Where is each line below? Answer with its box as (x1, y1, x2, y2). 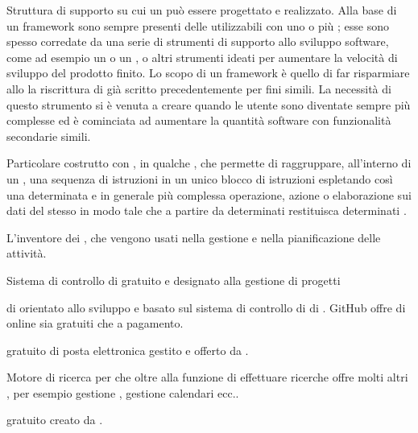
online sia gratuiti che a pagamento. (6, 315, 184, 332)
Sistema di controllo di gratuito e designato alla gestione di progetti (6, 271, 341, 288)
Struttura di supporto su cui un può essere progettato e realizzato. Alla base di (6, 2, 397, 18)
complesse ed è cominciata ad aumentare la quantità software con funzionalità (6, 112, 391, 129)
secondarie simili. (6, 127, 91, 144)
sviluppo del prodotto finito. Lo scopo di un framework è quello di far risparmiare (6, 64, 410, 81)
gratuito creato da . (6, 411, 103, 428)
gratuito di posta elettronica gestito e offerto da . (6, 341, 249, 358)
